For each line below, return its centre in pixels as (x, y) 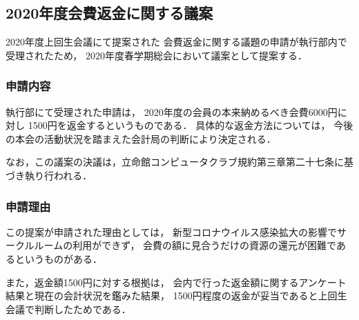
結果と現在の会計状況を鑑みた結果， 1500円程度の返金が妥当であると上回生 (176, 296)
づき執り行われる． (49, 175)
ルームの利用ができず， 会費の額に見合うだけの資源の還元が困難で (185, 245)
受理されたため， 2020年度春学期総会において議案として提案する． (157, 55)
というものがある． (58, 258)
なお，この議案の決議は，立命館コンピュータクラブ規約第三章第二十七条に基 (179, 162)
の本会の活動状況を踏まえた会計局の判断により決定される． (141, 138)
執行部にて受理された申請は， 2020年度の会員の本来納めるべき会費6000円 (172, 111)
